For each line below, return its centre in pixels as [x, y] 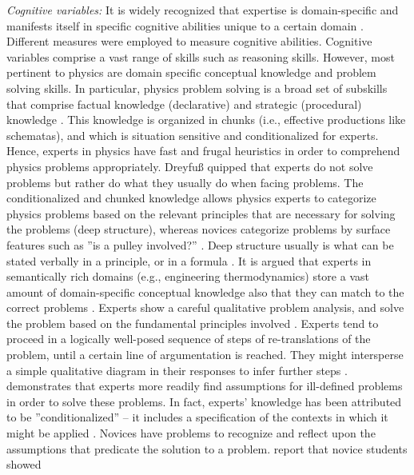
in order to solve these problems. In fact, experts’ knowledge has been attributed [204, 401]
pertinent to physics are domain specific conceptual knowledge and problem [191, 72]
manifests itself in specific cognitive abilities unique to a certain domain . [185, 25]
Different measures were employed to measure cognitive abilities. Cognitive [189, 41]
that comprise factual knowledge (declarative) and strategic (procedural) [184, 104]
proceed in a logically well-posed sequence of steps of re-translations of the [189, 339]
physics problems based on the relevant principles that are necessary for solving [201, 213]
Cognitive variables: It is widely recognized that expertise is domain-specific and [203, 10]
